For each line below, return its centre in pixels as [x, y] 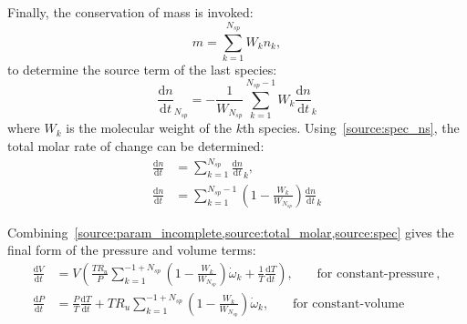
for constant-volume [348, 304]
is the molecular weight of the [149, 128]
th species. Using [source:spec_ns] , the [351, 128]
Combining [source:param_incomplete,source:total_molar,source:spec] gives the [231, 232]
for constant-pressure [375, 273]
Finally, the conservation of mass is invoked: [130, 12]
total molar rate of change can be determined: [136, 145]
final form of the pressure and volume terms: [132, 250]
